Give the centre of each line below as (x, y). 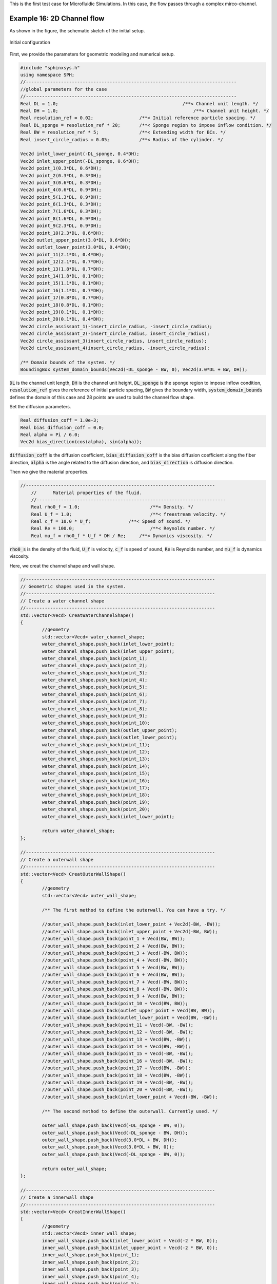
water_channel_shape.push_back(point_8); (95, 709)
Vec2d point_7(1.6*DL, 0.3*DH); (61, 211)
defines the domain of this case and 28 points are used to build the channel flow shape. (102, 397)
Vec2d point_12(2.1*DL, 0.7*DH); (62, 262)
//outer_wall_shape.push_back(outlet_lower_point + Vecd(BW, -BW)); (130, 1018)
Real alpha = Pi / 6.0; (50, 435)
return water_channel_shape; (78, 831)
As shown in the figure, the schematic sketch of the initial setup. (77, 30)
